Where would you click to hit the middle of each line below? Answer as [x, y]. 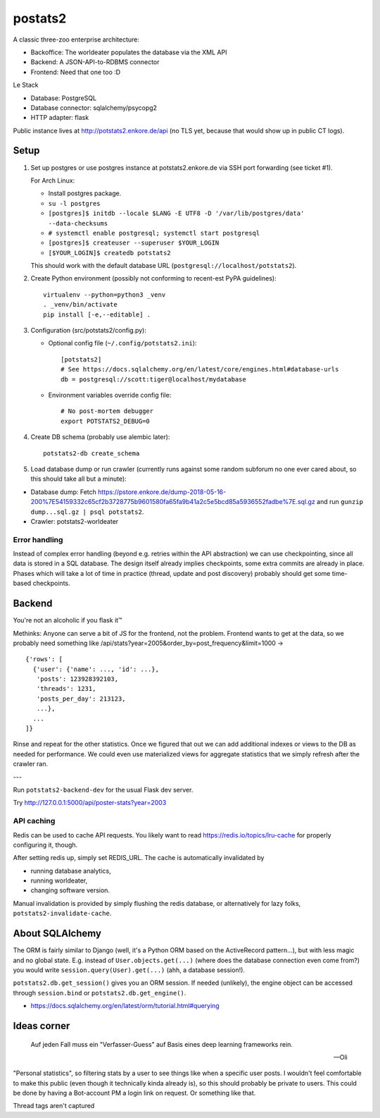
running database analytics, [71, 871]
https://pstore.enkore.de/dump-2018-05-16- [162, 492]
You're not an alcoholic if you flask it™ [68, 620]
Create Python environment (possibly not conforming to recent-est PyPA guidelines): [154, 278]
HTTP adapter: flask [60, 118]
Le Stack [26, 85]
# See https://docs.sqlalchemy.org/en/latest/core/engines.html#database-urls [200, 369]
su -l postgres [75, 203]
